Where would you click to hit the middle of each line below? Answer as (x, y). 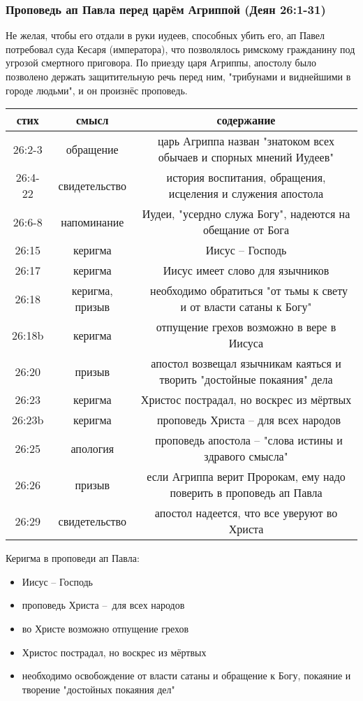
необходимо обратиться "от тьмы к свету (249, 291)
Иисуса (246, 343)
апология (92, 448)
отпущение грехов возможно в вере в (246, 327)
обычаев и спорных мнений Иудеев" (246, 157)
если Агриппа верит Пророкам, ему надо (246, 477)
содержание (246, 120)
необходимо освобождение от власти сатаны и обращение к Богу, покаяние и (186, 675)
